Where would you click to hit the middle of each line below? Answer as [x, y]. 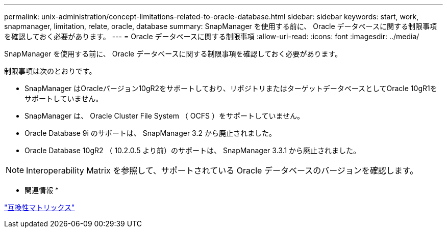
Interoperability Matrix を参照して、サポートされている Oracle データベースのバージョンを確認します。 [222, 170]
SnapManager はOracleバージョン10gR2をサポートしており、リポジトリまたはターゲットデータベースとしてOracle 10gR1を [231, 88]
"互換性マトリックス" [40, 207]
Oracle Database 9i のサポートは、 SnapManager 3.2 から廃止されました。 [150, 133]
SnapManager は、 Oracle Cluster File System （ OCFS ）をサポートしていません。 [165, 116]
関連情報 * [42, 190]
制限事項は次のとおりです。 [50, 71]
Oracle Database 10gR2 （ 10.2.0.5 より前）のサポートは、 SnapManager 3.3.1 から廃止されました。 [193, 150]
